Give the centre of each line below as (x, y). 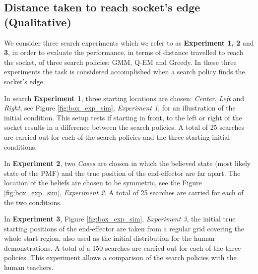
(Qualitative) (38, 22)
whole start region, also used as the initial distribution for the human (109, 238)
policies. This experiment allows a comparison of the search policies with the (120, 257)
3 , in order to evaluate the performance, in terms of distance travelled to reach (124, 52)
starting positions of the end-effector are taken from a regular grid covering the (124, 228)
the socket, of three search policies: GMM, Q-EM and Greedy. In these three (120, 62)
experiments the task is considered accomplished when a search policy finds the (125, 72)
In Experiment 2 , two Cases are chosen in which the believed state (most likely (128, 163)
